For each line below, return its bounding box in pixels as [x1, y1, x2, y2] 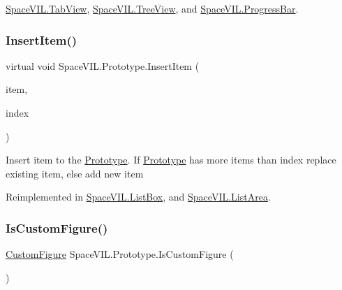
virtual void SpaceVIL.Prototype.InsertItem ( [6, 58, 200, 73]
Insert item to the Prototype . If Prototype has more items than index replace [6, 152, 336, 167]
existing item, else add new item [6, 166, 144, 180]
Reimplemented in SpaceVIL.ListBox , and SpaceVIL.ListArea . [6, 189, 271, 204]
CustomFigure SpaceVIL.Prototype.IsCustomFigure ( [6, 247, 234, 261]
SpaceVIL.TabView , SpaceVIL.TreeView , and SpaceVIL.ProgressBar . [6, 1, 299, 15]
